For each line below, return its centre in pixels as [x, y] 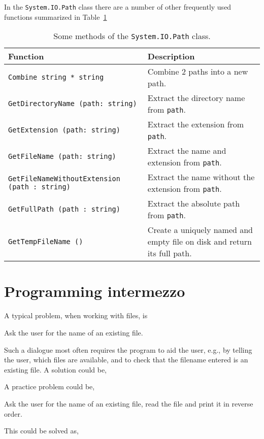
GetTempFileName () [46, 241]
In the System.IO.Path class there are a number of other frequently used [118, 7]
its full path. [170, 253]
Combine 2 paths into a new [198, 72]
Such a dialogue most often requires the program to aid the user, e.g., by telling [128, 349]
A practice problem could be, [49, 386]
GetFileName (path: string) [62, 157]
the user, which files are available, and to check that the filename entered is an [126, 360]
